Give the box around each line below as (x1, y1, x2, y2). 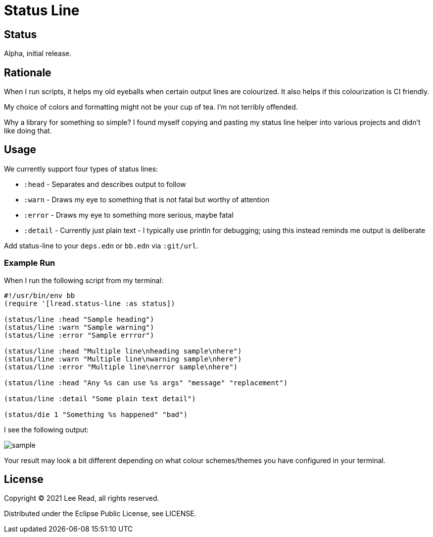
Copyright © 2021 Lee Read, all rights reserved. (4, 494, 159, 503)
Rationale (4, 66, 51, 79)
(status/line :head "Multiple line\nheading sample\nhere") (4, 347, 242, 355)
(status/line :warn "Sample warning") (4, 323, 154, 331)
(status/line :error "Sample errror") (4, 331, 154, 339)
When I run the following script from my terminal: (4, 276, 163, 285)
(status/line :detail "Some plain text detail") (4, 394, 196, 403)
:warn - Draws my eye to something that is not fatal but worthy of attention (24, 195, 270, 204)
